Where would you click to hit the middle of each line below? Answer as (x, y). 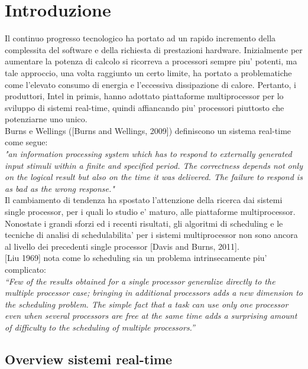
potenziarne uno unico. (46, 119)
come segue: (26, 142)
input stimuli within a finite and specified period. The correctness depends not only (154, 165)
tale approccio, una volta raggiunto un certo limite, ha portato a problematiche (148, 72)
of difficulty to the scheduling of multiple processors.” (100, 327)
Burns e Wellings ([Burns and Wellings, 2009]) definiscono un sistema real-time (148, 130)
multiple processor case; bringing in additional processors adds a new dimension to (154, 293)
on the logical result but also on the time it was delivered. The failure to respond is (154, 177)
